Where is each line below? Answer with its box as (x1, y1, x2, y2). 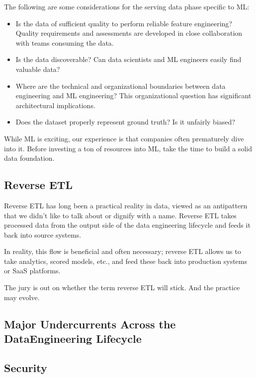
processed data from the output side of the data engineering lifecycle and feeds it (4, 220, 251, 230)
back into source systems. (4, 229, 82, 240)
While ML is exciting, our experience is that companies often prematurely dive (4, 133, 244, 143)
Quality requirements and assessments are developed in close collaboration (15, 28, 243, 38)
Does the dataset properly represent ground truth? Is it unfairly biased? (15, 117, 235, 127)
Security (4, 360, 47, 375)
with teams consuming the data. (15, 37, 114, 48)
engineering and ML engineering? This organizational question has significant (15, 90, 252, 101)
